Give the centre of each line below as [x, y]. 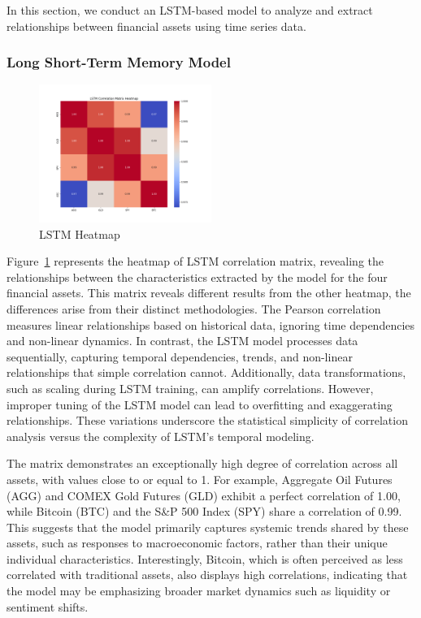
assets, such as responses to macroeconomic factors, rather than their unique [197, 543]
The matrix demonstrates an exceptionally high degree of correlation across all [202, 463]
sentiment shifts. [48, 606]
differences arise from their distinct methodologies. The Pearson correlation [194, 308]
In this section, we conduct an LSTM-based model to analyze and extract [190, 10]
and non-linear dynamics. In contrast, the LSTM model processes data [182, 341]
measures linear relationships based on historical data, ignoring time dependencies [211, 324]
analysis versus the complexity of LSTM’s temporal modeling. [161, 436]
